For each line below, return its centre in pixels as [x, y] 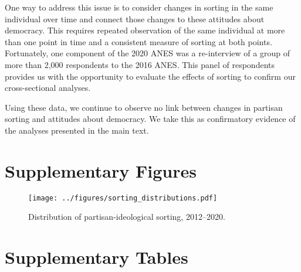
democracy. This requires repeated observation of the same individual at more [145, 30]
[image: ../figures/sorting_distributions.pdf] [123, 198]
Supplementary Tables [97, 257]
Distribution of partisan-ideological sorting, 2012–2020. [127, 217]
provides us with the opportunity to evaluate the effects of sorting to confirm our [150, 76]
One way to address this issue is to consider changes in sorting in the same [139, 7]
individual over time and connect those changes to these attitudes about [135, 18]
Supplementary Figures [101, 170]
